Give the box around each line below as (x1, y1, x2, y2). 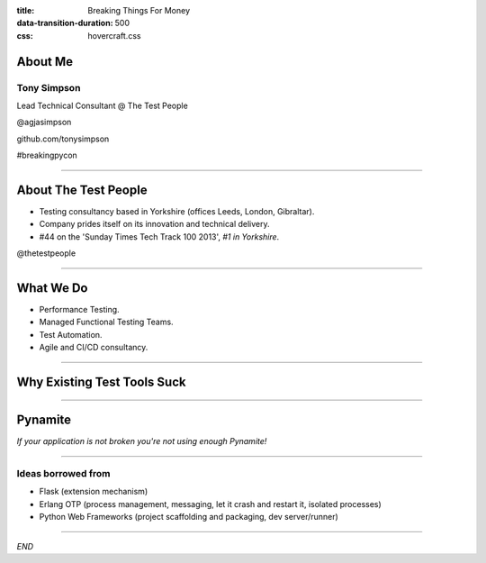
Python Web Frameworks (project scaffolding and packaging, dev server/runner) (39, 512, 339, 522)
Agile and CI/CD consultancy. (39, 342, 148, 353)
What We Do (16, 280, 88, 295)
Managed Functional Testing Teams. (39, 316, 175, 328)
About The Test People (16, 182, 148, 197)
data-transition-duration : (16, 18, 113, 29)
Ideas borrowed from (16, 467, 111, 479)
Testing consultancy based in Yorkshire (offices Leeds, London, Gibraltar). (39, 206, 315, 217)
